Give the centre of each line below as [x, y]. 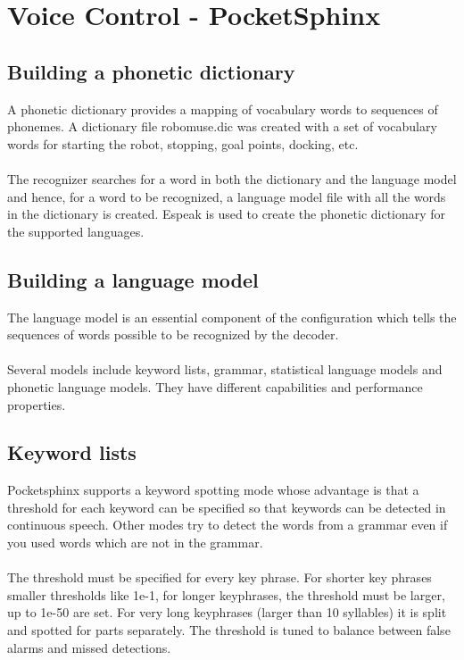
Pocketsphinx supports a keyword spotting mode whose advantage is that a [213, 490]
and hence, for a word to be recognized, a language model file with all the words [227, 196]
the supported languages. [76, 231]
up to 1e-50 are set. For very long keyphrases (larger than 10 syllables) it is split [227, 612]
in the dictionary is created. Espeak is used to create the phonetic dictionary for [227, 214]
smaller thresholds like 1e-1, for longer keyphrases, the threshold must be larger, [226, 594]
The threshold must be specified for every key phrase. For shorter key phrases [220, 577]
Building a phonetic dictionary [151, 71]
